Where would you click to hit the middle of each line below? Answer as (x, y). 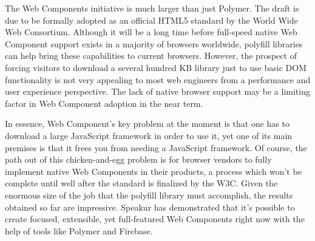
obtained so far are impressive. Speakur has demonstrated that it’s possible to (150, 207)
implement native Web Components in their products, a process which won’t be (153, 171)
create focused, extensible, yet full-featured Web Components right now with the (155, 219)
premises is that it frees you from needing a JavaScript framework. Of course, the (156, 147)
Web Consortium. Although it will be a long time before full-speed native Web (151, 32)
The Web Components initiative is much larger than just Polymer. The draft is (152, 8)
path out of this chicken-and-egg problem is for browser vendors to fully (138, 159)
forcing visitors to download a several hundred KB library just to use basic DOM (156, 67)
